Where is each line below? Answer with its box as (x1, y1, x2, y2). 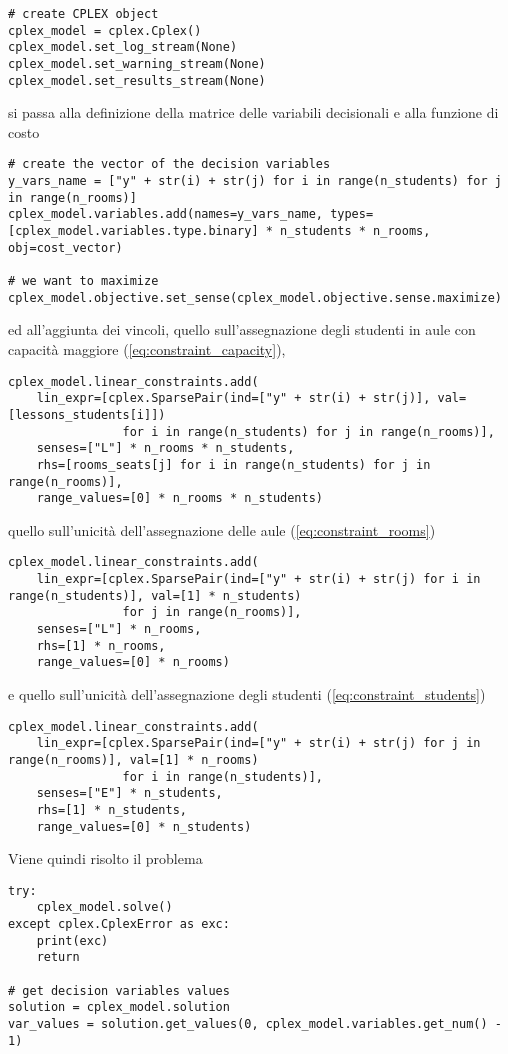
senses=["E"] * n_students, (36, 786, 223, 801)
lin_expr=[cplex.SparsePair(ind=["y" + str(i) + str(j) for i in (36, 572, 481, 587)
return (36, 950, 80, 965)
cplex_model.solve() (36, 900, 173, 915)
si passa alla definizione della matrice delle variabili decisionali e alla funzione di (8, 102, 499, 123)
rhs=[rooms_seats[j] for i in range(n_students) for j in (36, 457, 431, 472)
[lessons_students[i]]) (8, 407, 166, 422)
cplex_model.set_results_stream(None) (8, 73, 266, 88)
